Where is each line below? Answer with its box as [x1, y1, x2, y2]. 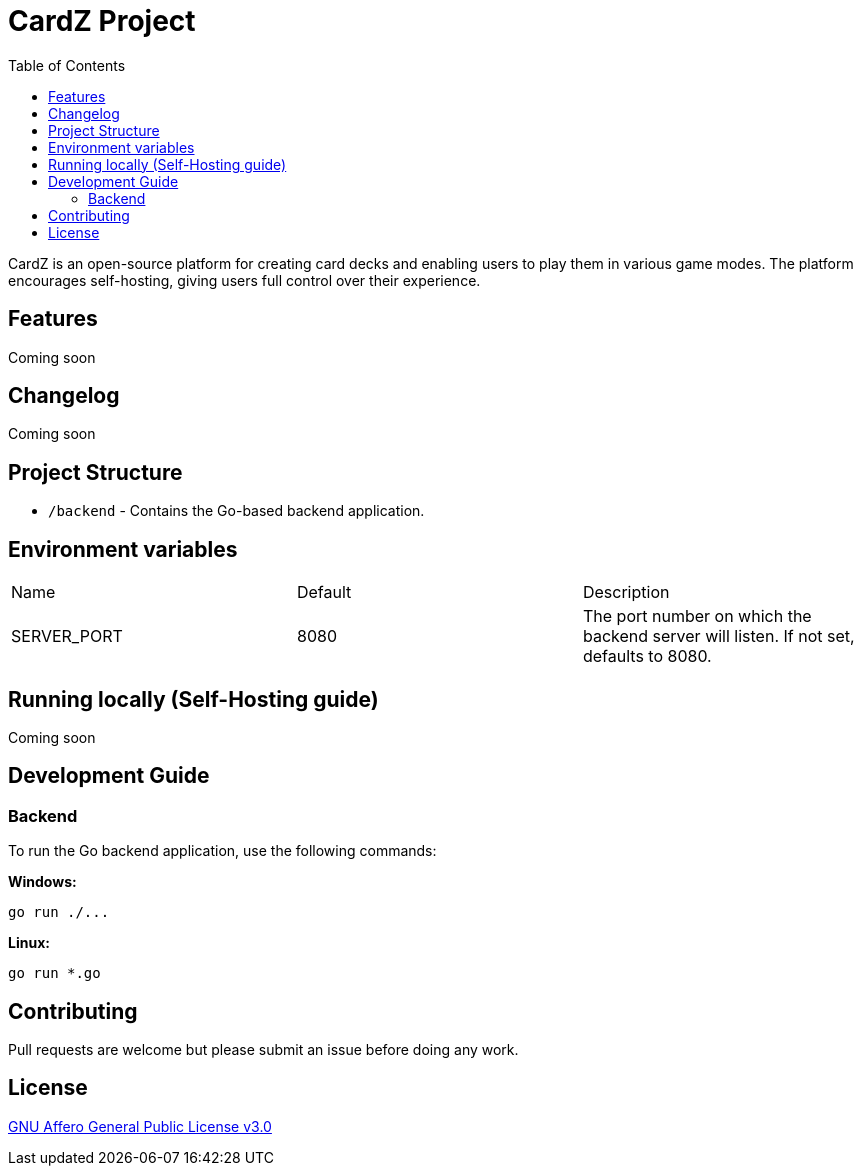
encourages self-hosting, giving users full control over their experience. [8, 271, 481, 289]
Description [582, 582, 670, 603]
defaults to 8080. [582, 646, 712, 667]
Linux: [8, 934, 50, 952]
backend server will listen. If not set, [582, 626, 855, 647]
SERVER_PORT [11, 626, 123, 647]
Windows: [8, 873, 77, 891]
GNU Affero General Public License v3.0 [8, 1117, 272, 1135]
